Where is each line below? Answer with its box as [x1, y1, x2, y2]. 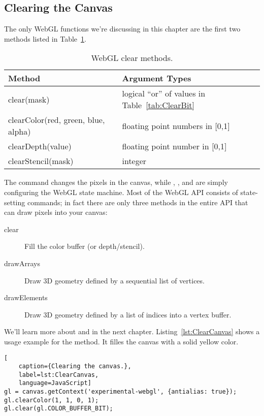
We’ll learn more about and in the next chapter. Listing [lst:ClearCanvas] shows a [4, 326, 260, 337]
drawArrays [4, 258, 40, 268]
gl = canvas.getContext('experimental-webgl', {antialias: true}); [4, 388, 237, 396]
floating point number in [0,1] [122, 140, 227, 152]
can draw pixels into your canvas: [4, 207, 108, 217]
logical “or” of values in [122, 87, 206, 100]
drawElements [4, 292, 48, 303]
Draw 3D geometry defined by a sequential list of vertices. [24, 275, 205, 285]
